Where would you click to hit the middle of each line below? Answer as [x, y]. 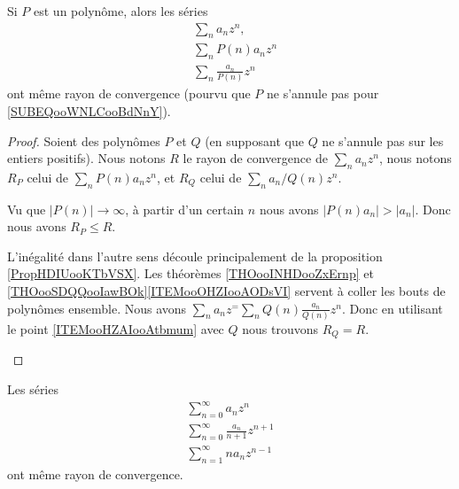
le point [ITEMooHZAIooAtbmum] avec [116, 328]
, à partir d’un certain [185, 209]
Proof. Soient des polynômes [84, 140]
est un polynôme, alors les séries [121, 11]
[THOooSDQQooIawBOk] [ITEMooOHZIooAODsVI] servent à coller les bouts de [226, 291]
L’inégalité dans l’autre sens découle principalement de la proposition [195, 256]
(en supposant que [254, 140]
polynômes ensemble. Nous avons [97, 308]
